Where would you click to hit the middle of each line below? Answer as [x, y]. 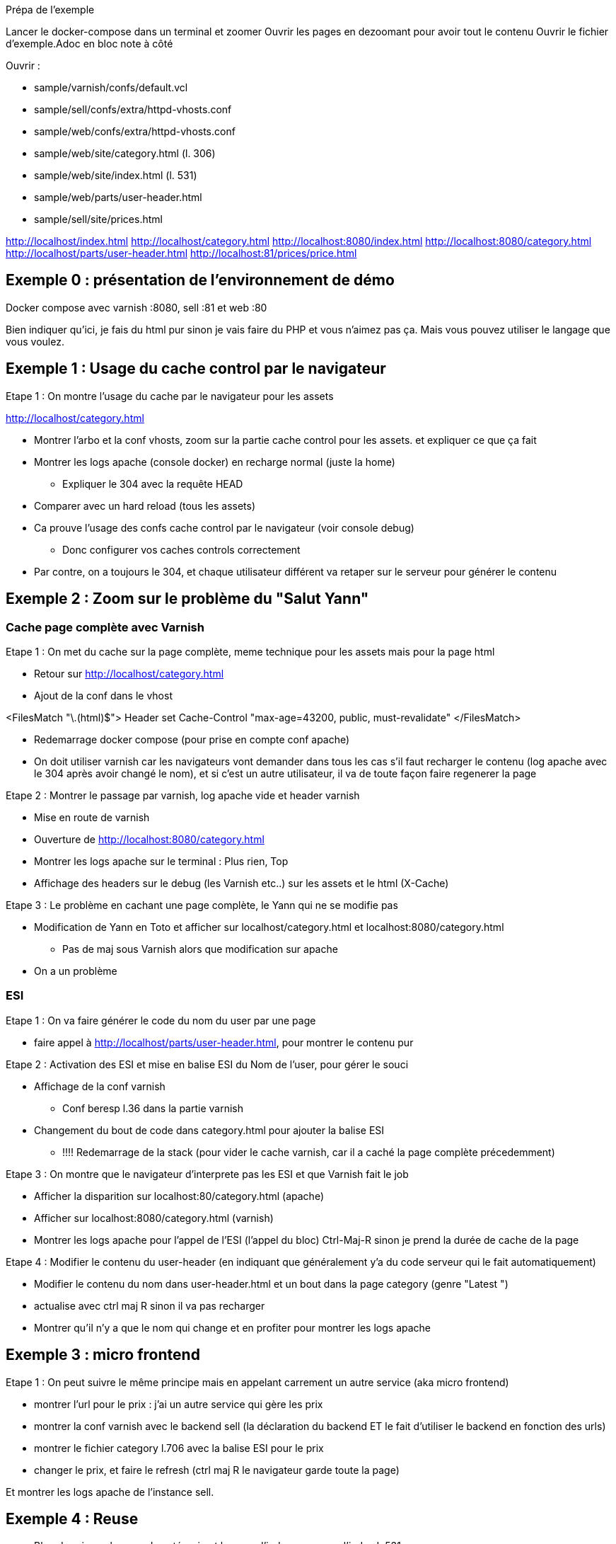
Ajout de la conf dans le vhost [103, 695]
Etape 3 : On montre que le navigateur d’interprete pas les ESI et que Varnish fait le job [207, 1174]
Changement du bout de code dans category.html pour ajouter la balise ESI [209, 1130]
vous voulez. [35, 341]
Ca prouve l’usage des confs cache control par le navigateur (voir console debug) [224, 527]
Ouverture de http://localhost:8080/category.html [149, 839]
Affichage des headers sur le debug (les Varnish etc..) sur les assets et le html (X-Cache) [242, 883]
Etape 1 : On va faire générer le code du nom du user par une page [161, 1020]
